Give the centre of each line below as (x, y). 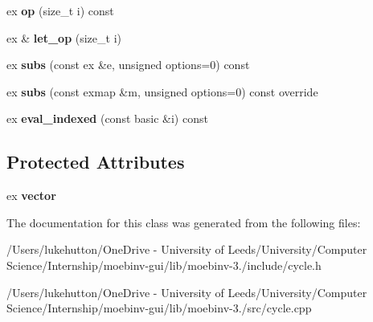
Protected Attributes (96, 162)
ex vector (31, 196)
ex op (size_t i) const (60, 10)
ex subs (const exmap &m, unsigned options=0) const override (162, 91)
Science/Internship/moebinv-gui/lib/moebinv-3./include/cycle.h (164, 265)
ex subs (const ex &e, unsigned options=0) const (128, 65)
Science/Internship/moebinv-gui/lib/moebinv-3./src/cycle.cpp (159, 308)
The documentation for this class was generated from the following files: (184, 222)
